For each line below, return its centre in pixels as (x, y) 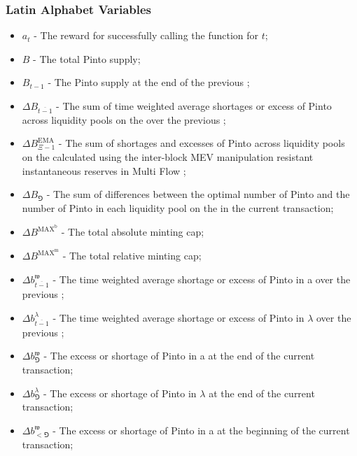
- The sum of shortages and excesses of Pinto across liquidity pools (202, 143)
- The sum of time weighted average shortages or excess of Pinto (194, 106)
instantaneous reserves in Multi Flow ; (104, 170)
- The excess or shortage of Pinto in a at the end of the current (179, 356)
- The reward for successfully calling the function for (146, 35)
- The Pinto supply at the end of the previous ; (149, 82)
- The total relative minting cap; (132, 256)
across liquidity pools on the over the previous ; (124, 119)
